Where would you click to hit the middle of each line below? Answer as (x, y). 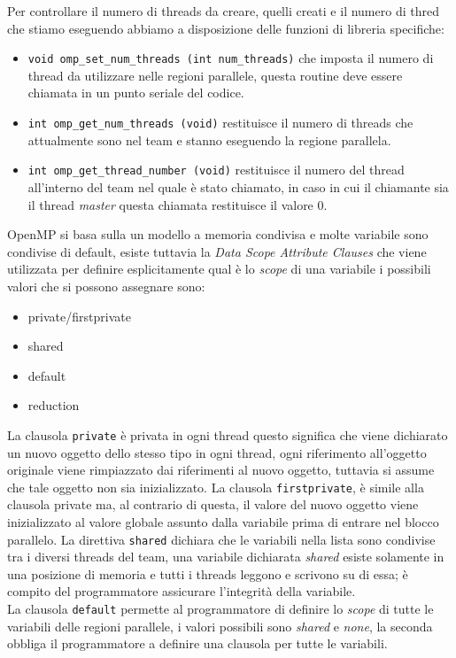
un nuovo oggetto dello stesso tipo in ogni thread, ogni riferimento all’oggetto (217, 452)
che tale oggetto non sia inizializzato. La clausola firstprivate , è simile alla (216, 487)
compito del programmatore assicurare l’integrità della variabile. (182, 591)
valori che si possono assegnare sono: (106, 286)
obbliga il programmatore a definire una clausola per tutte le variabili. (197, 643)
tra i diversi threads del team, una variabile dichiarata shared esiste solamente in (226, 557)
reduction (54, 405)
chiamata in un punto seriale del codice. (136, 93)
